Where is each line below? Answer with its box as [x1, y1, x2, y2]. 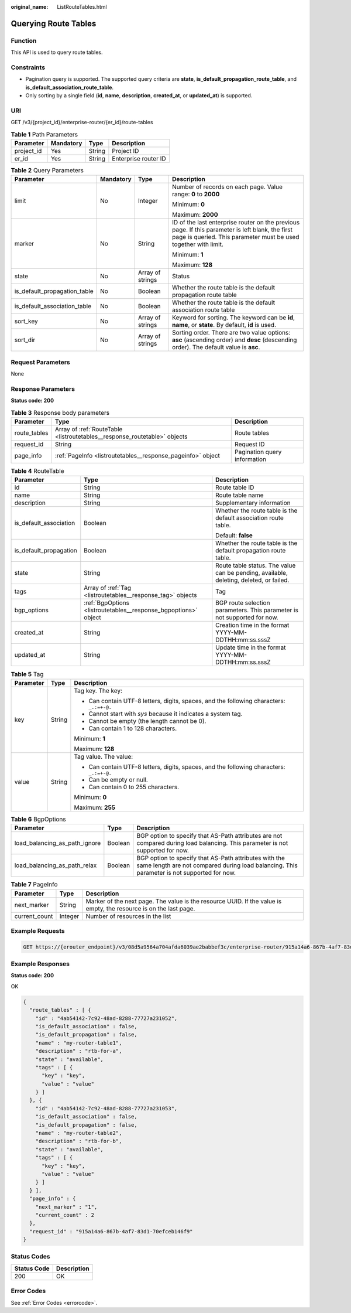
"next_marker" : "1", [35, 1203, 98, 1210]
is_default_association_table [14, 302, 92, 311]
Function [11, 36, 37, 45]
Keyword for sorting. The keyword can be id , [171, 313, 295, 322]
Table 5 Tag [11, 670, 44, 678]
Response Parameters [11, 384, 75, 393]
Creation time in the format [215, 621, 290, 629]
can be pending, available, [215, 569, 288, 577]
